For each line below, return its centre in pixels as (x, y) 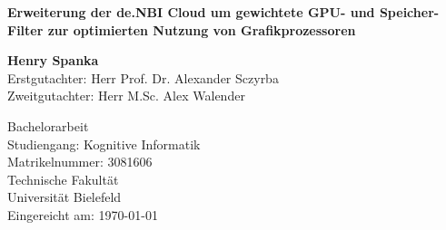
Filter (25, 29)
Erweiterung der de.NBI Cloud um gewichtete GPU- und (191, 12)
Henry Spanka (53, 60)
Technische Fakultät (63, 179)
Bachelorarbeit (48, 125)
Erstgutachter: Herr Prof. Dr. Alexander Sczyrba (143, 77)
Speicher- (409, 12)
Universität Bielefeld (64, 197)
